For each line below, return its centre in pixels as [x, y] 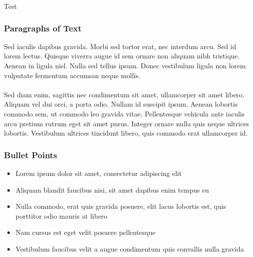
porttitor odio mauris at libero [61, 215]
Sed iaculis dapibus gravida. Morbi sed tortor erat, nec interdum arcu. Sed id [120, 46]
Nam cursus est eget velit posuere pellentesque [85, 232]
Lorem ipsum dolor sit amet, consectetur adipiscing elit [98, 173]
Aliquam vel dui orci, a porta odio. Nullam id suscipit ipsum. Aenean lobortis [121, 104]
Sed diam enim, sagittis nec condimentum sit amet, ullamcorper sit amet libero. [124, 94]
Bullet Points [31, 155]
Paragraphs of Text [43, 28]
